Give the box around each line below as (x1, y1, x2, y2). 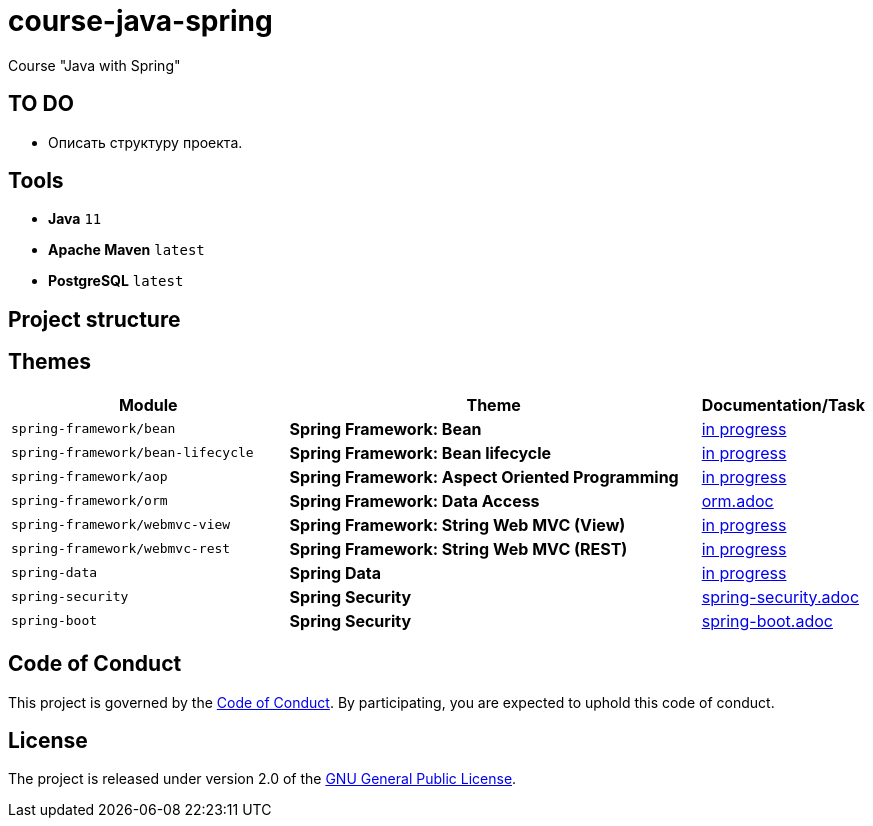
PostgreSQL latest (48, 272, 184, 290)
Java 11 (48, 210, 102, 228)
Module (118, 394, 178, 415)
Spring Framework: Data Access (289, 490, 540, 511)
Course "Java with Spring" (8, 56, 181, 74)
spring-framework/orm (11, 493, 168, 509)
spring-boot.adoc (701, 610, 833, 631)
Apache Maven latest (48, 241, 205, 259)
